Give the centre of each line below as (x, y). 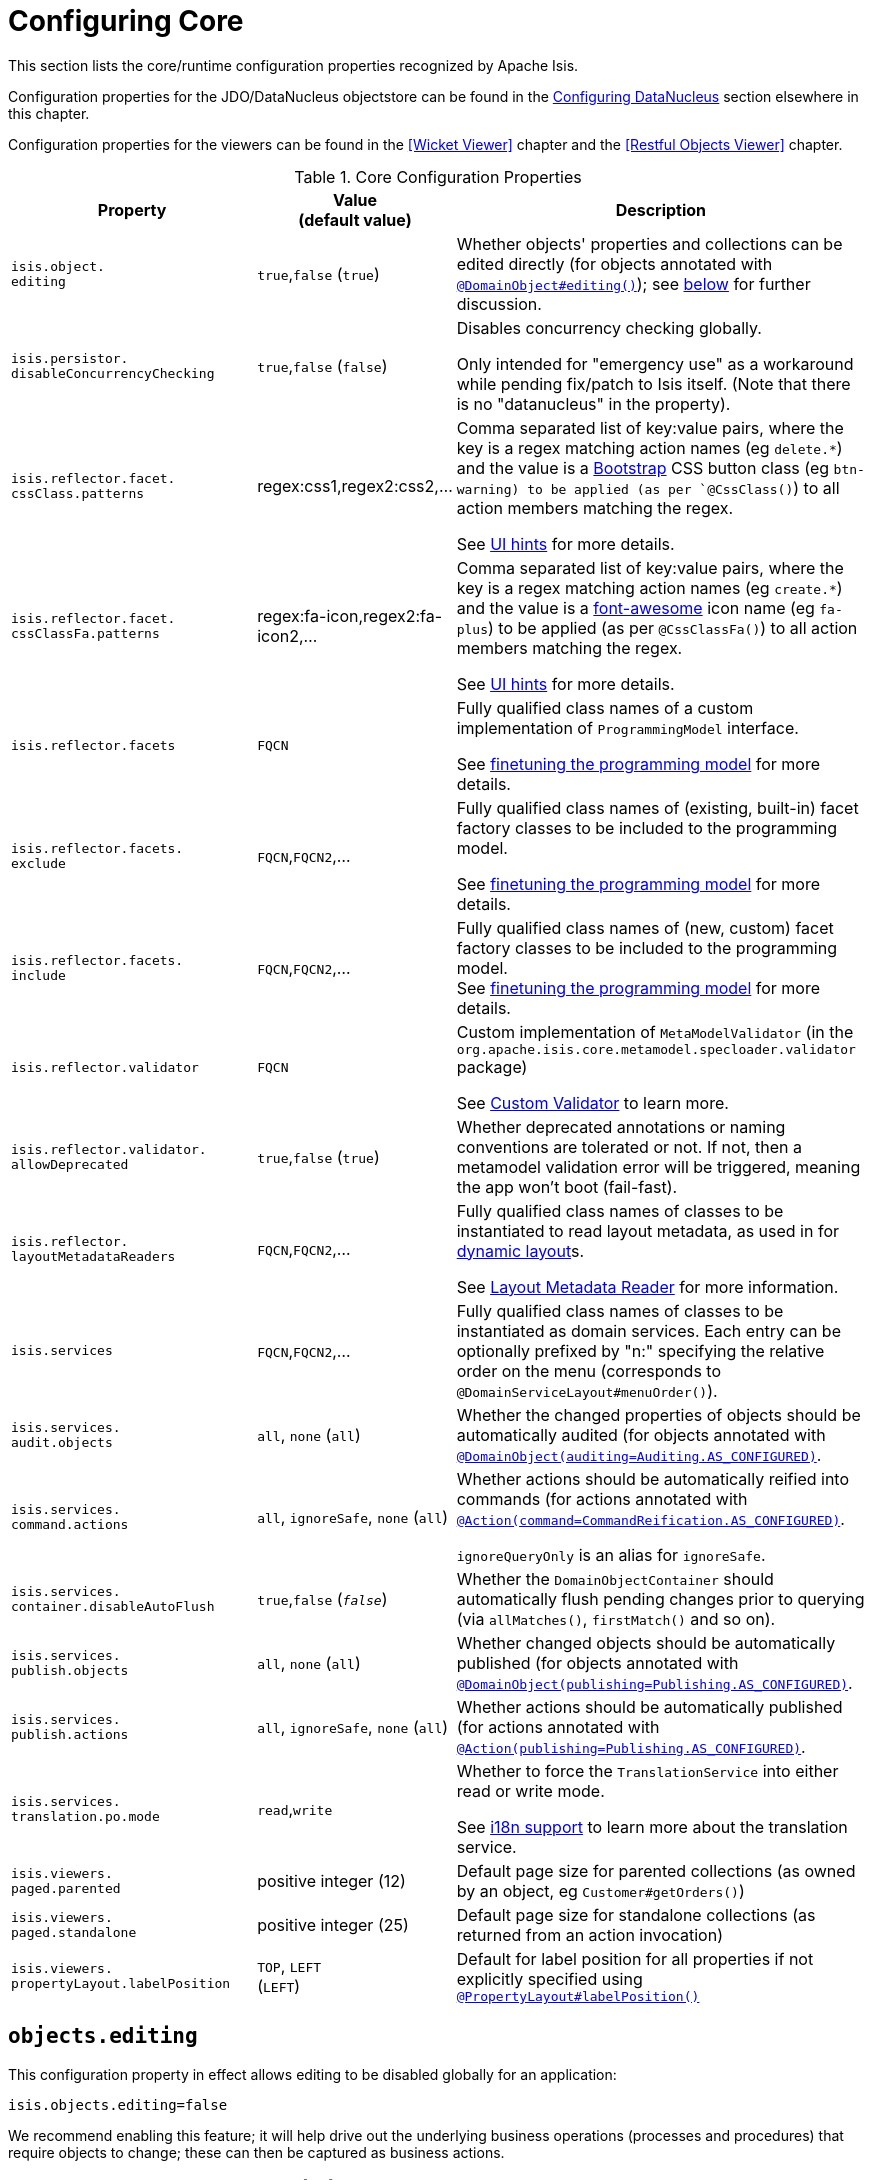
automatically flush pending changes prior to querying (660, 1598)
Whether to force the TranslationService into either (647, 1770)
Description (661, 209)
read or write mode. (530, 1790)
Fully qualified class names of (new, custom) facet (645, 927)
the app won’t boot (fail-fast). (567, 1186)
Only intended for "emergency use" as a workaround (655, 363)
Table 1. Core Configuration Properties (438, 176)
